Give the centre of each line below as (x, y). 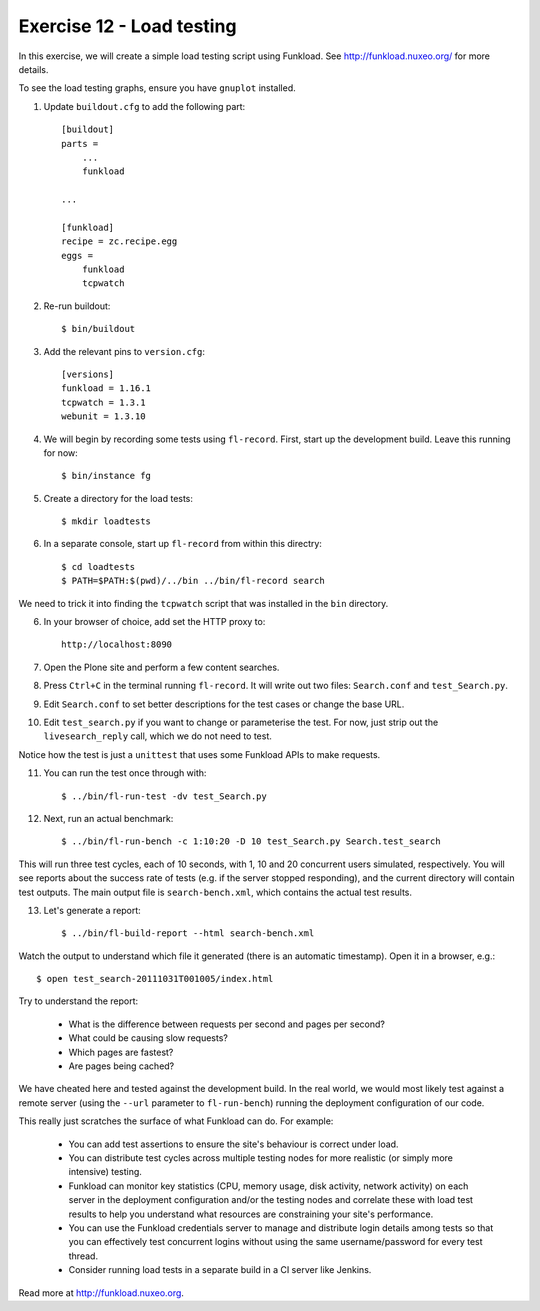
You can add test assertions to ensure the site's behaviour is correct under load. (233, 1144)
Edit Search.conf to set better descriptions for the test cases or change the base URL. (224, 704)
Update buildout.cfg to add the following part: (144, 106)
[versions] (88, 374)
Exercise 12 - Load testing (127, 26)
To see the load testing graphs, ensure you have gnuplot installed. (157, 88)
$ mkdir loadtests (106, 521)
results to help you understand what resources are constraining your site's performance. (251, 1214)
